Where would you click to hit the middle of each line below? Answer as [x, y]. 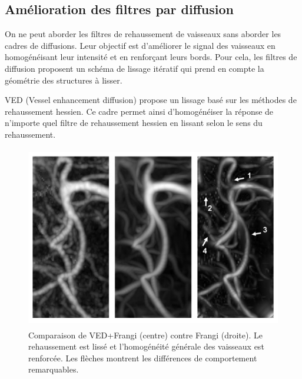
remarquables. [54, 369]
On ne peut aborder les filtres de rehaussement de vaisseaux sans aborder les [143, 34]
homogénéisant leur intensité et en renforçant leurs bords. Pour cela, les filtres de [151, 57]
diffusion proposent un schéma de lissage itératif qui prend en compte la [135, 68]
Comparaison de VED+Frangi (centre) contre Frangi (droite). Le [145, 335]
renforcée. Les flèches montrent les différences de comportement [143, 358]
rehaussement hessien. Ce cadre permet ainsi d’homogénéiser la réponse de [139, 111]
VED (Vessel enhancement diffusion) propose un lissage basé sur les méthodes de [151, 100]
